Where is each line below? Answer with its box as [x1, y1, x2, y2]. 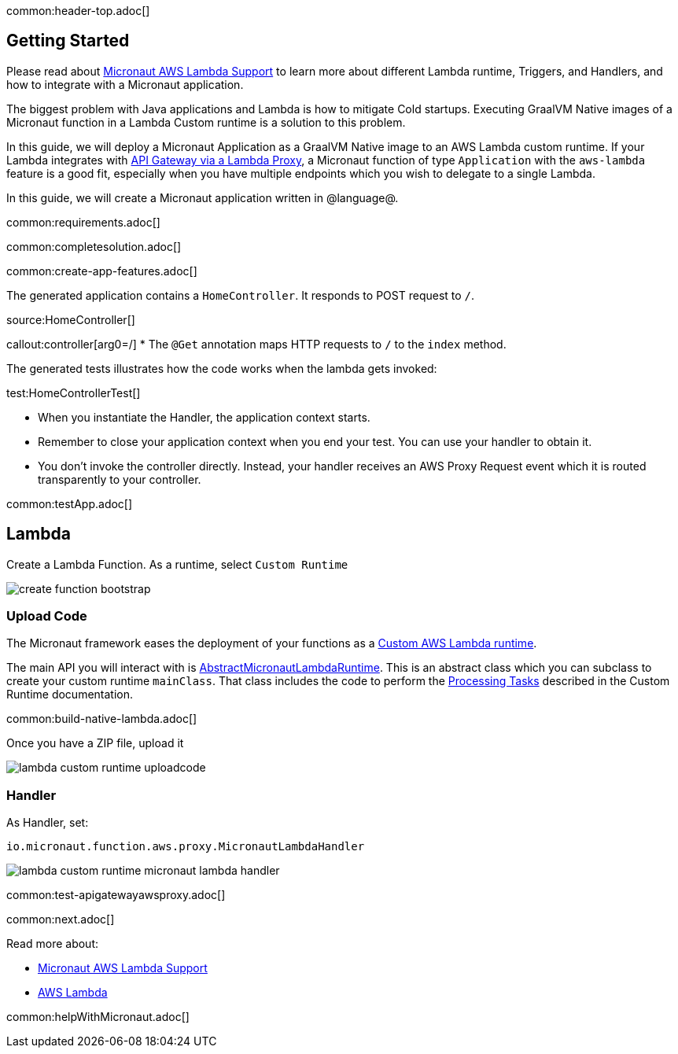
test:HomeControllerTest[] [6, 385, 141, 400]
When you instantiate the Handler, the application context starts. [38, 410, 370, 424]
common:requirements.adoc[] [6, 215, 160, 229]
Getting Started [6, 31, 130, 51]
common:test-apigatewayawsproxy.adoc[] [6, 888, 226, 902]
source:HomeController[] [6, 312, 135, 326]
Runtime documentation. [6, 687, 134, 702]
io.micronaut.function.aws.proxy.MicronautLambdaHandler [6, 840, 365, 853]
